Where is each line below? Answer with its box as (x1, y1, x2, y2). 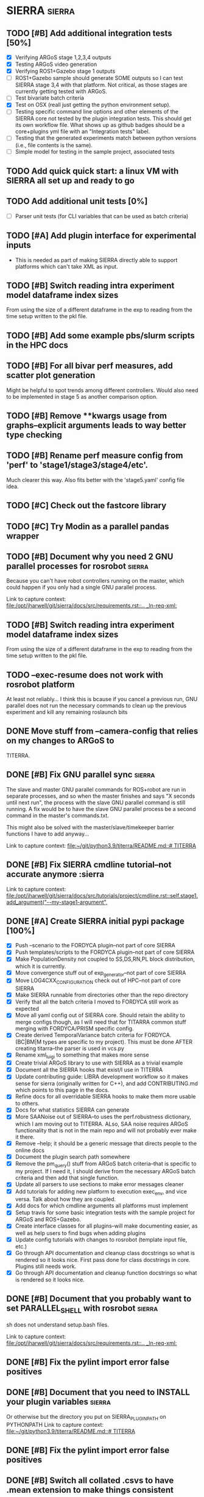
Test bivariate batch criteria (15, 94, 84, 101)
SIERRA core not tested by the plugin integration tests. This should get (15, 115, 192, 122)
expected (15, 1005, 40, 1013)
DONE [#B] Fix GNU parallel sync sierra (6, 770, 155, 780)
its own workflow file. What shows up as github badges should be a (15, 122, 185, 129)
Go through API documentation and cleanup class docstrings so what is (15, 1249, 195, 1256)
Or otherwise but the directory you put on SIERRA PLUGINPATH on (6, 1413, 166, 1422)
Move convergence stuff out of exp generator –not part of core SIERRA (15, 969, 186, 978)
